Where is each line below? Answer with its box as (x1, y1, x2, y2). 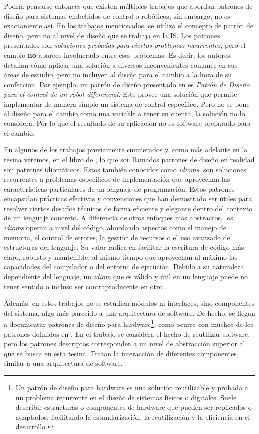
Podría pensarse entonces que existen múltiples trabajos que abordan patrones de (4, 1, 253, 11)
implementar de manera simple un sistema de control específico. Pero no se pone (4, 98, 250, 108)
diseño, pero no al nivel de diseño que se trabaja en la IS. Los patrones (4, 30, 220, 40)
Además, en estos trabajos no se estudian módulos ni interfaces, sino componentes (4, 298, 255, 308)
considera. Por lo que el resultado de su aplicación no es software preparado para (4, 118, 251, 128)
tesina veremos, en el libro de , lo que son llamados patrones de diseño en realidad (4, 154, 255, 164)
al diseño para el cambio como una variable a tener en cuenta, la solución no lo (4, 108, 245, 118)
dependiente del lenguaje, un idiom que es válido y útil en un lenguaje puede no (4, 271, 248, 282)
